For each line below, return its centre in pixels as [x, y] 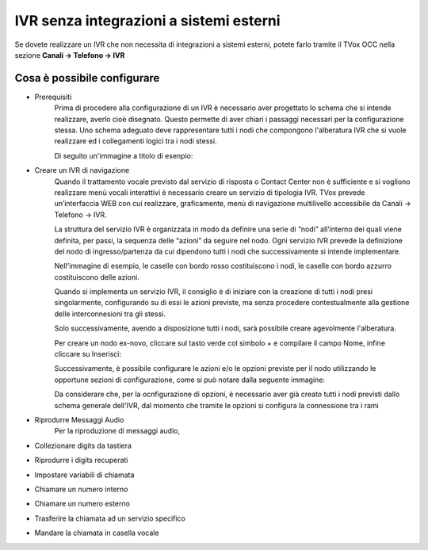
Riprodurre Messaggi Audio [79, 420]
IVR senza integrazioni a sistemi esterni [147, 21]
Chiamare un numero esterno [82, 504]
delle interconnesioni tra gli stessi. [110, 314]
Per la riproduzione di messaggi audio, [117, 431]
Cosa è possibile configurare [87, 78]
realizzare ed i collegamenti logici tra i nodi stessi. [136, 141]
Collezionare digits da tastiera [83, 445]
